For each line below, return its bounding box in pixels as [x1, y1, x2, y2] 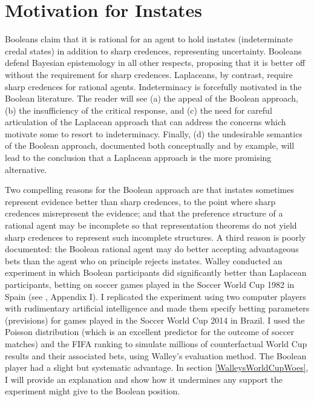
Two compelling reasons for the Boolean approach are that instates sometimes [5, 183, 294, 196]
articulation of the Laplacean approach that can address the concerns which [5, 116, 286, 128]
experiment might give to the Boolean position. [5, 385, 180, 397]
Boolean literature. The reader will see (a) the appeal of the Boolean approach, [5, 92, 298, 105]
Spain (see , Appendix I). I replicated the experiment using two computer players [5, 290, 306, 302]
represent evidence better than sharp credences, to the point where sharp [5, 195, 276, 207]
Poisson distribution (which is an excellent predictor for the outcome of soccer [5, 325, 294, 338]
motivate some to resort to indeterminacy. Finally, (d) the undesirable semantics [5, 127, 303, 140]
